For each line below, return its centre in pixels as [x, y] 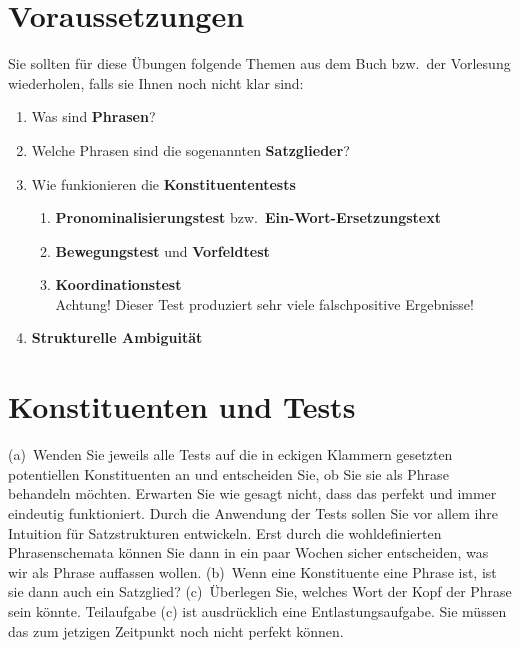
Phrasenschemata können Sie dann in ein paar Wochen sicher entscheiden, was [248, 552]
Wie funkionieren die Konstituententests [163, 183]
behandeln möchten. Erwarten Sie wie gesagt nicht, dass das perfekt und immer [252, 493]
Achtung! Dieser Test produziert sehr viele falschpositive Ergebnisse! [264, 303]
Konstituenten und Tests [182, 406]
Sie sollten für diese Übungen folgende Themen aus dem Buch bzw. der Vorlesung [259, 63]
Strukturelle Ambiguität [117, 337]
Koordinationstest [118, 284]
